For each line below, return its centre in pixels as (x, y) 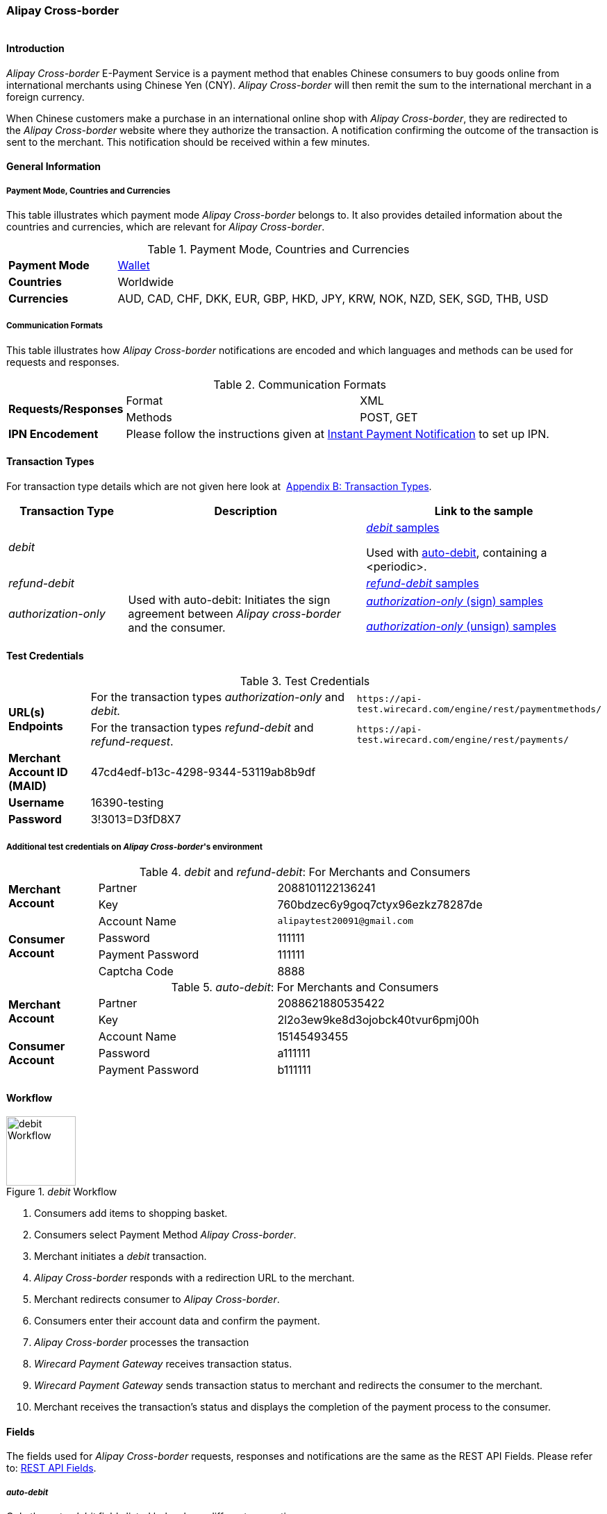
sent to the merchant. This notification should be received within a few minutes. (188, 142)
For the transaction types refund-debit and (202, 728)
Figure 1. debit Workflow (62, 1192)
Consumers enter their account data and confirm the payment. (177, 1321)
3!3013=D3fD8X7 (136, 819)
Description (246, 511)
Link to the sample (484, 511)
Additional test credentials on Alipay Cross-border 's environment (134, 847)
